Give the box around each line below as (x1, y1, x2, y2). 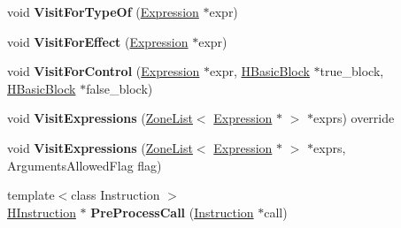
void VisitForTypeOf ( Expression (7, 3, 199, 20)
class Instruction (71, 186, 160, 204)
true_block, (320, 62, 384, 80)
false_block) (86, 79, 153, 97)
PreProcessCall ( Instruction (90, 202, 254, 221)
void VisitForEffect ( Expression (7, 32, 189, 50)
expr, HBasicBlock (210, 62, 310, 80)
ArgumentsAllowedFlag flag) (7, 156, 162, 174)
